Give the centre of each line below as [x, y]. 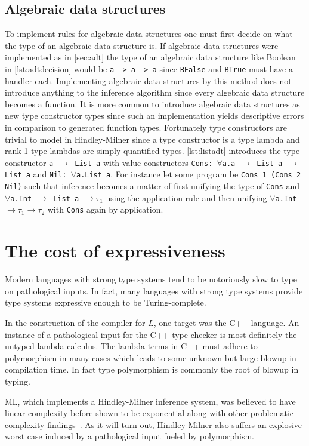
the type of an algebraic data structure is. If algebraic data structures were [142, 45]
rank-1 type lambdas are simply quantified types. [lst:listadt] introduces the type [152, 151]
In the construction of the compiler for [75, 322]
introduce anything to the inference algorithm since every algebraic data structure [155, 92]
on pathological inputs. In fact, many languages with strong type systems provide [154, 290]
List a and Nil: [36, 174]
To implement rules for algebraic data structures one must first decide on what [149, 34]
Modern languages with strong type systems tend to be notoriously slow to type [151, 279]
